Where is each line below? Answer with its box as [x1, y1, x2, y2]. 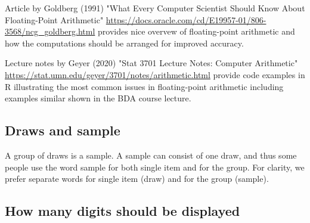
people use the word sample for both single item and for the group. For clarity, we [5, 160, 305, 173]
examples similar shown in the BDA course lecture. [5, 92, 191, 104]
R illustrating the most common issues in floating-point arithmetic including [5, 80, 284, 92]
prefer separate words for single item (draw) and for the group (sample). [5, 172, 269, 185]
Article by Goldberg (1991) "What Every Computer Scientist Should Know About [5, 2, 305, 14]
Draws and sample [5, 121, 120, 140]
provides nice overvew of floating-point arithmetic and [98, 25, 295, 38]
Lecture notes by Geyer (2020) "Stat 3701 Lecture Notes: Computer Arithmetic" [5, 57, 298, 69]
